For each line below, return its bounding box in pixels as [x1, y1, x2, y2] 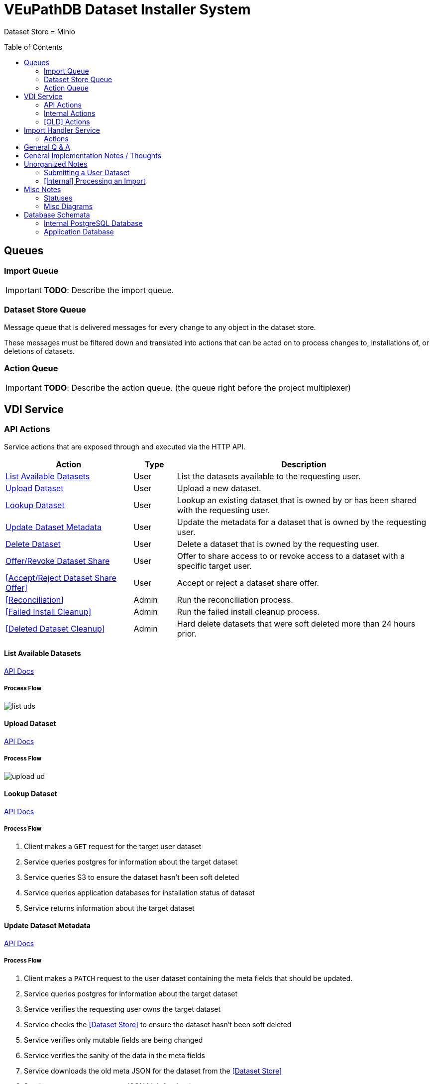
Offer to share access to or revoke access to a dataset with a [177, 550, 405, 561]
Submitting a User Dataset [44, 168, 130, 177]
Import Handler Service [24, 125, 100, 134]
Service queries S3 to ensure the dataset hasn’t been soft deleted [24, 872, 239, 881]
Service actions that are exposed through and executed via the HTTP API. [4, 442, 246, 451]
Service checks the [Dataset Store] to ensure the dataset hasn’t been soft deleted [24, 1020, 292, 1029]
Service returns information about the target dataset [24, 903, 195, 912]
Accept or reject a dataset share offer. [177, 577, 320, 588]
